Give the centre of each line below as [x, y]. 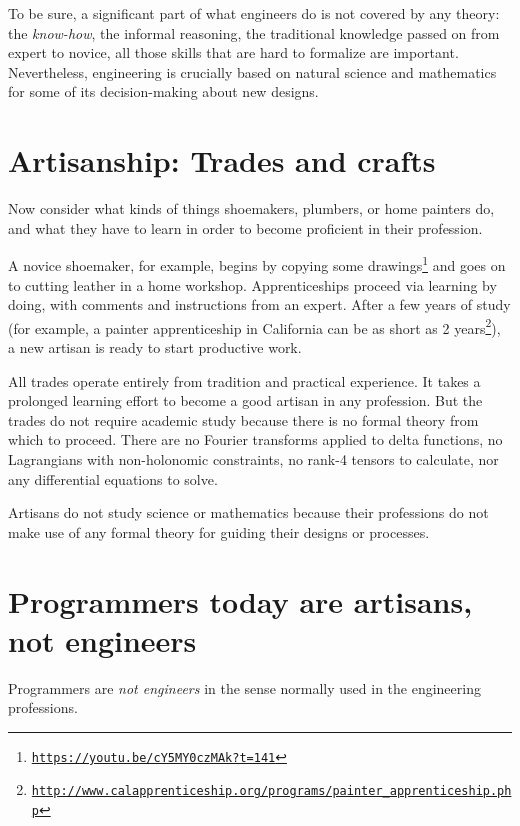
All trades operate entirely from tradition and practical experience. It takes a [244, 380]
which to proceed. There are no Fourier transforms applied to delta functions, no [255, 439]
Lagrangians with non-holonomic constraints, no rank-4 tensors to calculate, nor [253, 458]
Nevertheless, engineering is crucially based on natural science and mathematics [252, 71]
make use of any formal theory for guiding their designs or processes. [219, 531]
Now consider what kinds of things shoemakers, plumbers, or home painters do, [251, 208]
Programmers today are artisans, [240, 600]
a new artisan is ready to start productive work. [155, 346]
